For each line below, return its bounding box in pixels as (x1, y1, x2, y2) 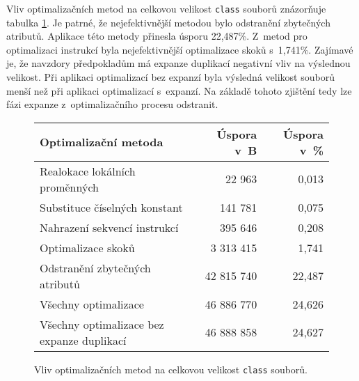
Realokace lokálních (40, 162, 136, 179)
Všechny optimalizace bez (40, 316, 164, 332)
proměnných (40, 178, 99, 195)
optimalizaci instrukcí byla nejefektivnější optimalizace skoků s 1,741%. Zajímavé (6, 42, 353, 56)
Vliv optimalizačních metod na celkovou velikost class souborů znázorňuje (6, 1, 326, 15)
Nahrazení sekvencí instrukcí (40, 219, 179, 235)
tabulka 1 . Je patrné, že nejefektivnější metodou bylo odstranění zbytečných (6, 15, 330, 29)
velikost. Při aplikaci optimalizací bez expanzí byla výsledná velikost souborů (6, 70, 335, 84)
